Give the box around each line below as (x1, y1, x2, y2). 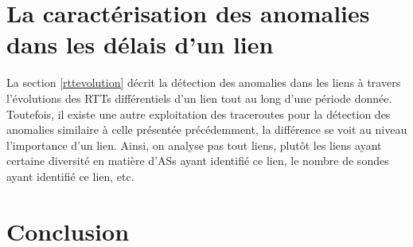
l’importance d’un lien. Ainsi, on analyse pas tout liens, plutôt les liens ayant (6, 136, 382, 153)
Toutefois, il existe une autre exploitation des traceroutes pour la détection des (6, 105, 391, 122)
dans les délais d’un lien (6, 28, 274, 61)
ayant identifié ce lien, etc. (6, 167, 134, 184)
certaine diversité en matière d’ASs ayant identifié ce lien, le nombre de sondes (6, 152, 389, 169)
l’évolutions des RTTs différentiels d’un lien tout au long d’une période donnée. (6, 89, 392, 106)
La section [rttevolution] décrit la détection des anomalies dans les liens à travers (6, 74, 401, 91)
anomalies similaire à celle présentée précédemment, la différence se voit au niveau (6, 121, 407, 138)
